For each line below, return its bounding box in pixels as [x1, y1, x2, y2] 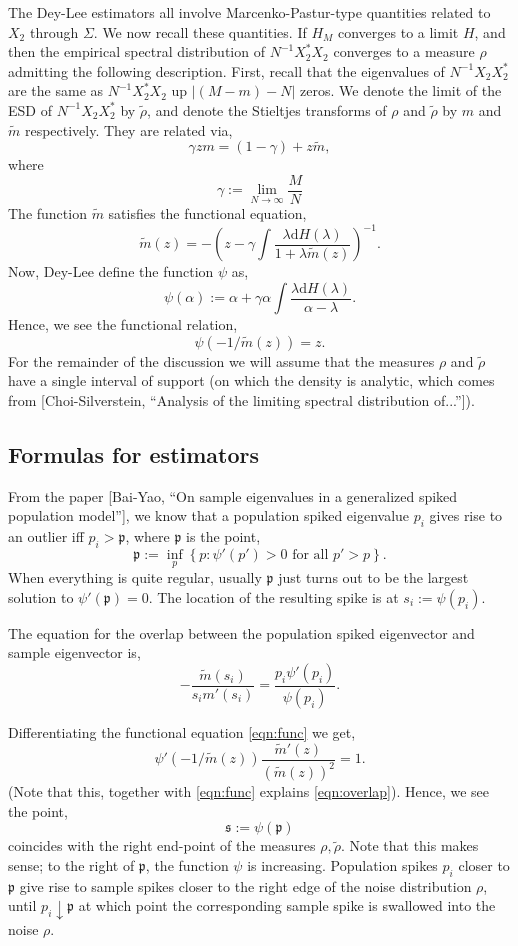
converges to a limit [337, 21, 459, 42]
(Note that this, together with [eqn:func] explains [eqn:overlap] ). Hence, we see [8, 781, 489, 802]
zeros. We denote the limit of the [300, 80, 502, 101]
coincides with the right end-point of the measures [8, 835, 316, 856]
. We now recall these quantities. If [93, 21, 307, 42]
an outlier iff [8, 526, 84, 547]
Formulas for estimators [8, 438, 260, 469]
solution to [8, 586, 74, 607]
